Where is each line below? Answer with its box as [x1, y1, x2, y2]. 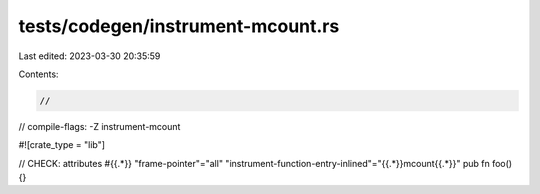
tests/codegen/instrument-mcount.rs [18, 15, 340, 37]
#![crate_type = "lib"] [18, 139, 105, 151]
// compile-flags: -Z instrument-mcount [18, 120, 181, 132]
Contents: [18, 68, 59, 80]
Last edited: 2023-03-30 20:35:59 [18, 50, 161, 62]
